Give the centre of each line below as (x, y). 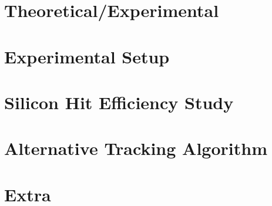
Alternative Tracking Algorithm (136, 148)
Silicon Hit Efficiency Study (119, 102)
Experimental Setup (87, 56)
